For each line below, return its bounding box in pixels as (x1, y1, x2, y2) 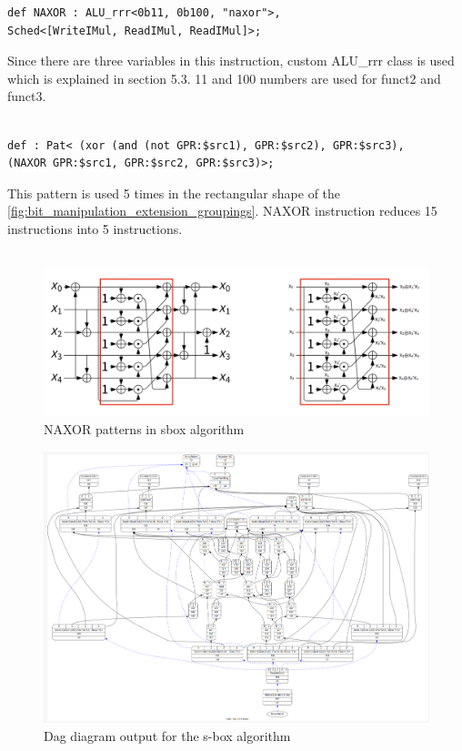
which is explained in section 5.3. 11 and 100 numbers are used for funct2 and (7, 68, 441, 87)
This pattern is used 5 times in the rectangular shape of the (7, 183, 341, 202)
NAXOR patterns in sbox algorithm (44, 420, 245, 439)
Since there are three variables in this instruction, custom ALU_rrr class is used (7, 51, 455, 70)
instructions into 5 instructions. (7, 218, 183, 238)
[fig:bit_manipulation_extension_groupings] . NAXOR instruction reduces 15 (7, 201, 437, 220)
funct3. (7, 86, 46, 106)
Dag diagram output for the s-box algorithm (44, 726, 291, 745)
